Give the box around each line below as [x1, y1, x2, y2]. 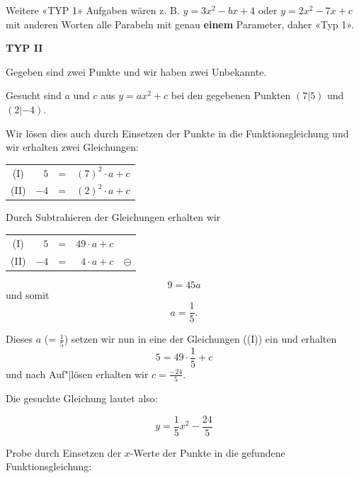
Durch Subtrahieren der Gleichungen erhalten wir [6, 210, 221, 224]
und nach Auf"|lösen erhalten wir [6, 366, 149, 381]
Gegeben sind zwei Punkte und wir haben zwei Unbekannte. [6, 64, 267, 79]
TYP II [6, 40, 43, 55]
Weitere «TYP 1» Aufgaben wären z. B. [6, 3, 180, 17]
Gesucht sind [6, 88, 62, 103]
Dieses [6, 331, 33, 346]
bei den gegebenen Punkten [171, 88, 291, 103]
